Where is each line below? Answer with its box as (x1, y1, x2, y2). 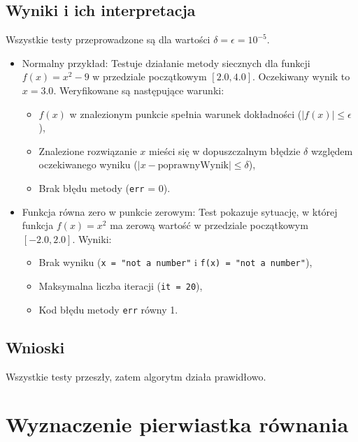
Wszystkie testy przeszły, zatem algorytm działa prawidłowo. (6, 369, 266, 383)
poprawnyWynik (157, 161, 229, 171)
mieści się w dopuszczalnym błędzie (148, 143, 301, 158)
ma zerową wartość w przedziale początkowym (110, 218, 308, 233)
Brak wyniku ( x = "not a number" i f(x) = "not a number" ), (38, 255, 313, 270)
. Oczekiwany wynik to (252, 69, 350, 84)
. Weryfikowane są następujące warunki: (53, 82, 224, 97)
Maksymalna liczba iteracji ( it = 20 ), (38, 279, 203, 293)
